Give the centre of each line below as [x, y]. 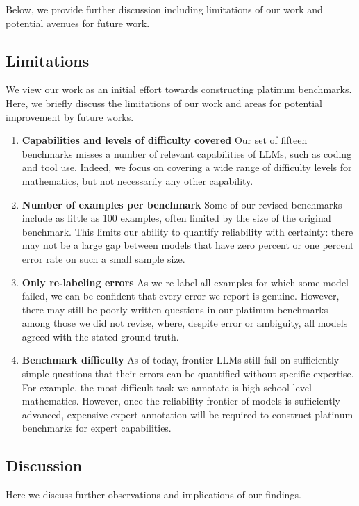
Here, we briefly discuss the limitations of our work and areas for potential [164, 103]
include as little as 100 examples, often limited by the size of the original [176, 218]
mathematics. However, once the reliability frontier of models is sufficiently [181, 401]
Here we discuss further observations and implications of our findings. [153, 495]
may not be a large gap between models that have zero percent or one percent [188, 245]
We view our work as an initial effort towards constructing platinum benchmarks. [179, 89]
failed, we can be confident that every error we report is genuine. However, [181, 296]
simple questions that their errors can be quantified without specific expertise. [188, 374]
